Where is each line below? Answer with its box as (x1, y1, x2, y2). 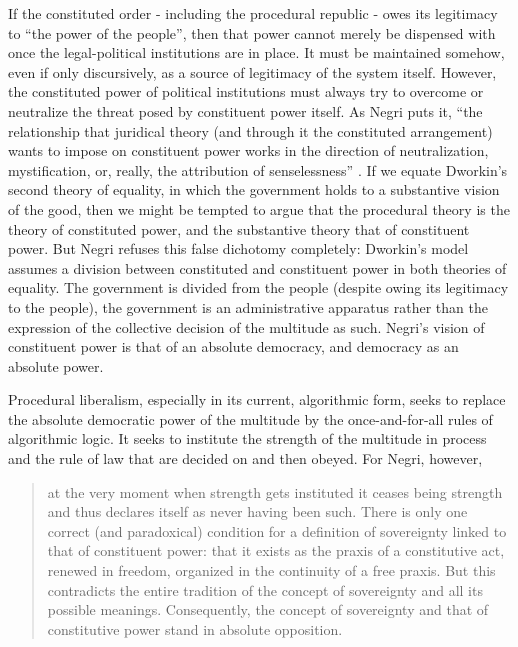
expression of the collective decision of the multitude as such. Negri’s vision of (8, 316, 485, 337)
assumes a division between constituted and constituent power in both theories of (8, 257, 507, 278)
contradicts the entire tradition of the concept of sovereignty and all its (47, 579, 483, 600)
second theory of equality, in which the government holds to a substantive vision (8, 179, 500, 200)
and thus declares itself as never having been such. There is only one (47, 501, 468, 522)
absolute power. (8, 355, 104, 376)
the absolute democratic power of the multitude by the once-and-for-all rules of (8, 408, 493, 429)
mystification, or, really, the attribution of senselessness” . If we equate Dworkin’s (8, 159, 508, 180)
